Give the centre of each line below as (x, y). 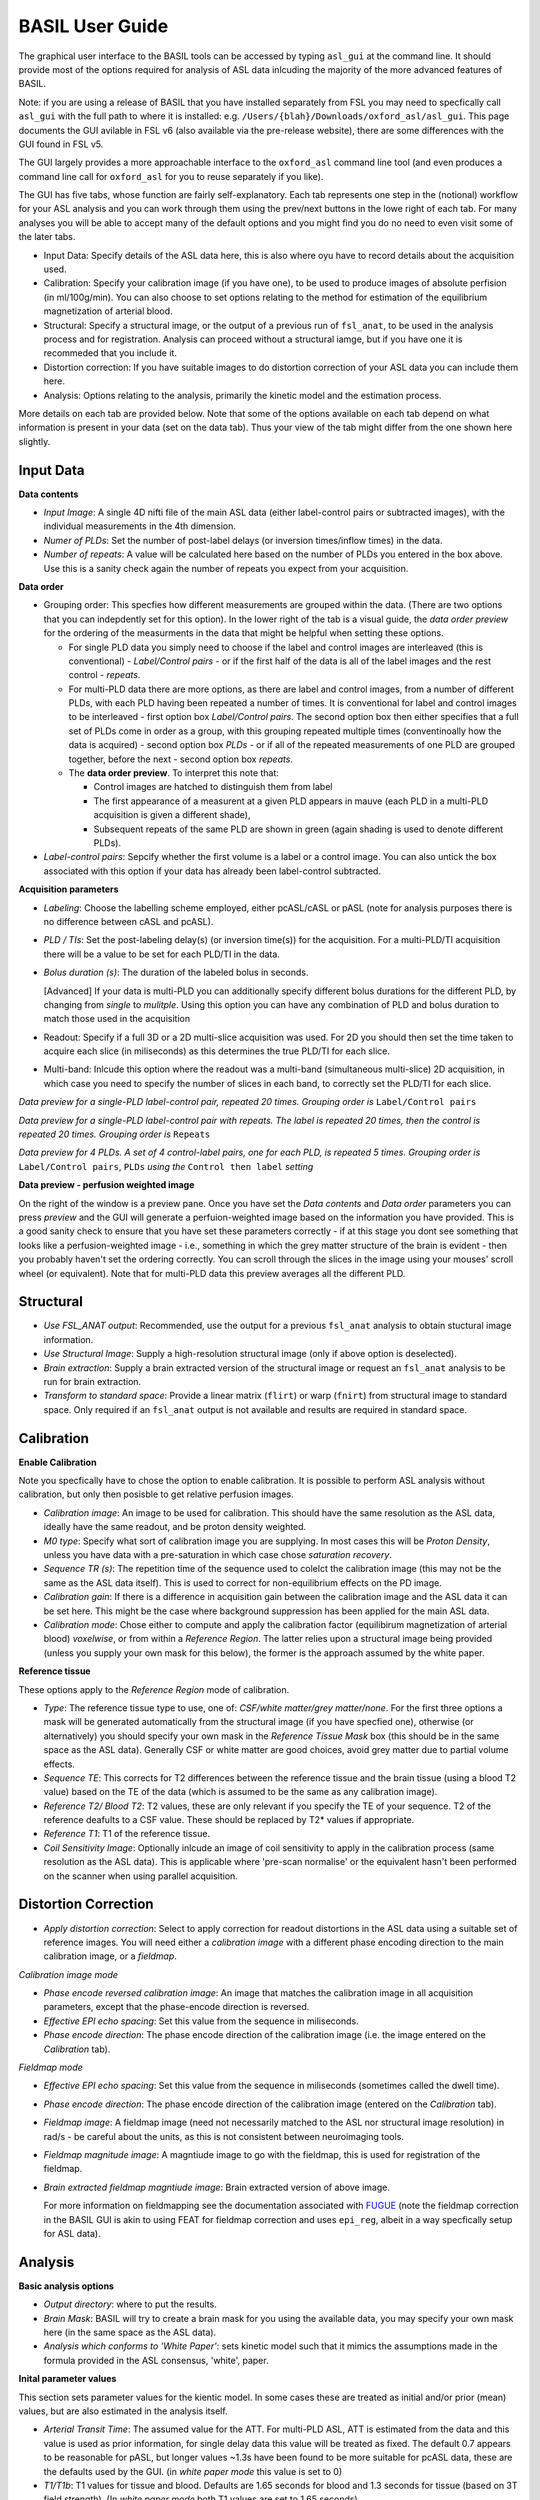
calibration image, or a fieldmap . (110, 1956)
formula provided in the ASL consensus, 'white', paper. (156, 2360)
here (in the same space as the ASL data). (130, 2332)
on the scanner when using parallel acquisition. (141, 1876)
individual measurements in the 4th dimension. (140, 526)
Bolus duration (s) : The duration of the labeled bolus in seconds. (176, 972)
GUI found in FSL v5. (61, 144)
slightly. (34, 441)
